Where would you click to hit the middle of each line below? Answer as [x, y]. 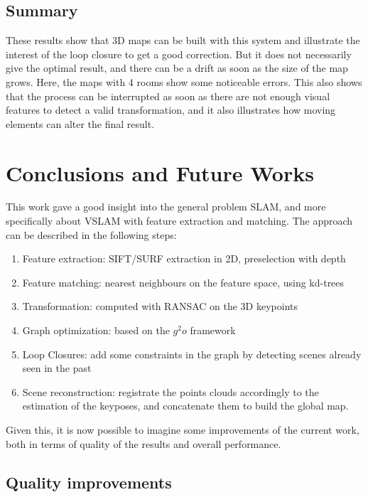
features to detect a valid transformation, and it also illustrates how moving [171, 110]
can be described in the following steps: [91, 234]
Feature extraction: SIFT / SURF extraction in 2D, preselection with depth [184, 258]
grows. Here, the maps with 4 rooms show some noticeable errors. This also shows [184, 81]
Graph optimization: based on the [96, 330]
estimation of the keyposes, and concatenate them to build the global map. [185, 406]
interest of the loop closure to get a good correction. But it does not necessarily [179, 54]
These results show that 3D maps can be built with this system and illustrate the [183, 40]
